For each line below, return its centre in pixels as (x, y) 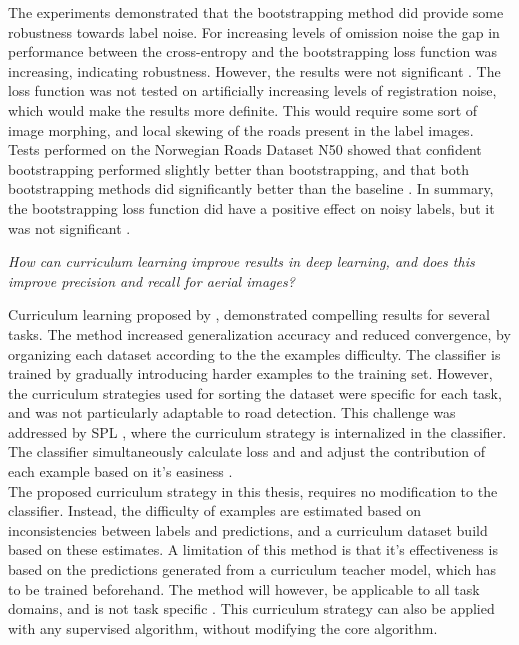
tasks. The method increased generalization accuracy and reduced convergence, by (259, 333)
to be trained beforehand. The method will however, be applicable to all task (244, 588)
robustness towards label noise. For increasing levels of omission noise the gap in (254, 31)
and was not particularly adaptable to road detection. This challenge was (232, 412)
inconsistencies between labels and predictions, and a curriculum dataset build (248, 529)
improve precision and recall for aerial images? (151, 280)
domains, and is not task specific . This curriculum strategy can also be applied (251, 608)
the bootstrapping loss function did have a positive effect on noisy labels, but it (251, 207)
